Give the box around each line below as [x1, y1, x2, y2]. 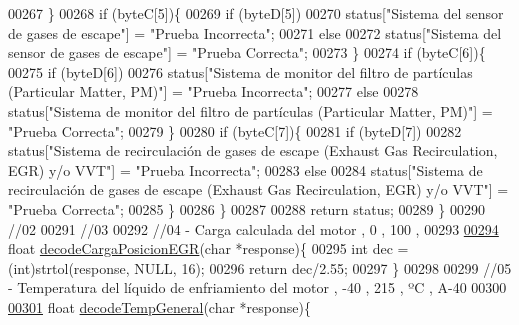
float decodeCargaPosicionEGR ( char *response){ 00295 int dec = [8, 238, 409, 259]
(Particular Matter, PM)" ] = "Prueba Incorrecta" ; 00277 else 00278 [8, 81, 419, 102]
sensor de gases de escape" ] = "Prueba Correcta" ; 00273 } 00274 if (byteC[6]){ [8, 42, 486, 63]
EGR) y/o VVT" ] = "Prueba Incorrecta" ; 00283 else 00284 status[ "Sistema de [8, 159, 483, 180]
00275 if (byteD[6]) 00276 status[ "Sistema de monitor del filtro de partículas [8, 61, 473, 82]
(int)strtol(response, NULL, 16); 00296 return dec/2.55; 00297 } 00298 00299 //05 [8, 257, 512, 278]
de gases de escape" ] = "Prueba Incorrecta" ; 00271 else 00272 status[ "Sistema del [8, 22, 502, 43]
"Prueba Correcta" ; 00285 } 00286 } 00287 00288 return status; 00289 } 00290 [8, 198, 485, 219]
